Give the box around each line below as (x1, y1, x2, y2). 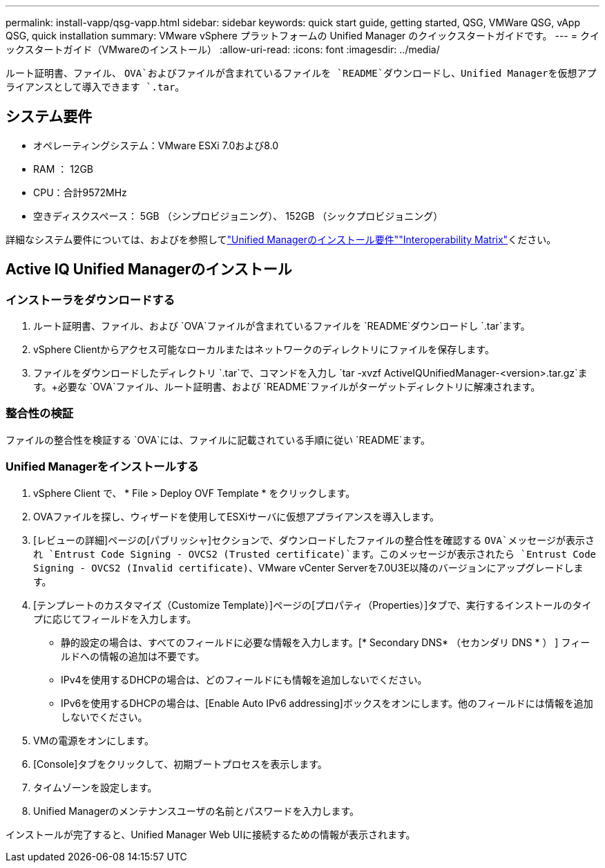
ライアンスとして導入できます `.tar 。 (6, 81, 185, 93)
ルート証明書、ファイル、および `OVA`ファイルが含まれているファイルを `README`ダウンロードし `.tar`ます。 (33, 320, 530, 332)
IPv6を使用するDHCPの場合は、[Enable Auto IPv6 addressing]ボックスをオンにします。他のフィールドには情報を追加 (61, 697, 593, 709)
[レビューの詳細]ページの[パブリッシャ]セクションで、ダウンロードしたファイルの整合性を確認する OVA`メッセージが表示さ (33, 534, 595, 546)
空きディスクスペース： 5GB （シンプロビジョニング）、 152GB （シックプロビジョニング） (33, 209, 443, 222)
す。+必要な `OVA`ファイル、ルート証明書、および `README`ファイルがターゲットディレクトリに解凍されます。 (33, 381, 541, 393)
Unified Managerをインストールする (6, 460, 199, 474)
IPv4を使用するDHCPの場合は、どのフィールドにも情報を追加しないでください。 (61, 673, 428, 686)
